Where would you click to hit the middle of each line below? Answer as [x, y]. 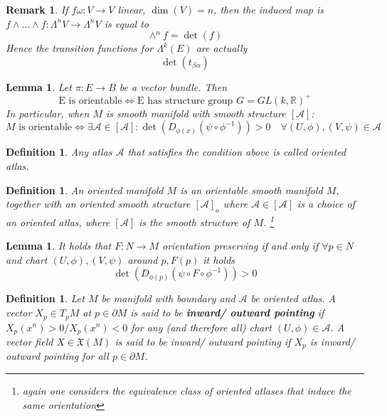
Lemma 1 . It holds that [59, 246]
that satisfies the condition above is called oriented [237, 152]
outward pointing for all [57, 356]
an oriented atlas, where [58, 222]
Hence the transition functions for [80, 48]
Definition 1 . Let [45, 298]
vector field [30, 341]
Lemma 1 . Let [39, 86]
